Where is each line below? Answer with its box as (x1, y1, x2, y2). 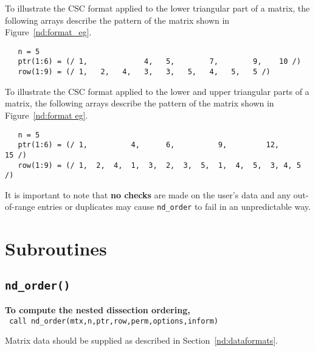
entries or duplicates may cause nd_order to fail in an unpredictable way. (38, 200, 311, 213)
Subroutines (5, 236, 107, 261)
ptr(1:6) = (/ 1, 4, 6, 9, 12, (18, 141, 280, 150)
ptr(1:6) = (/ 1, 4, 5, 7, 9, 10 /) (18, 57, 301, 66)
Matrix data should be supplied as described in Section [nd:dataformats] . (5, 334, 278, 347)
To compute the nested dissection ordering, (5, 304, 190, 316)
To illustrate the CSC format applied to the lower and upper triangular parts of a (5, 85, 310, 97)
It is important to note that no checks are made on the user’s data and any (5, 188, 291, 201)
